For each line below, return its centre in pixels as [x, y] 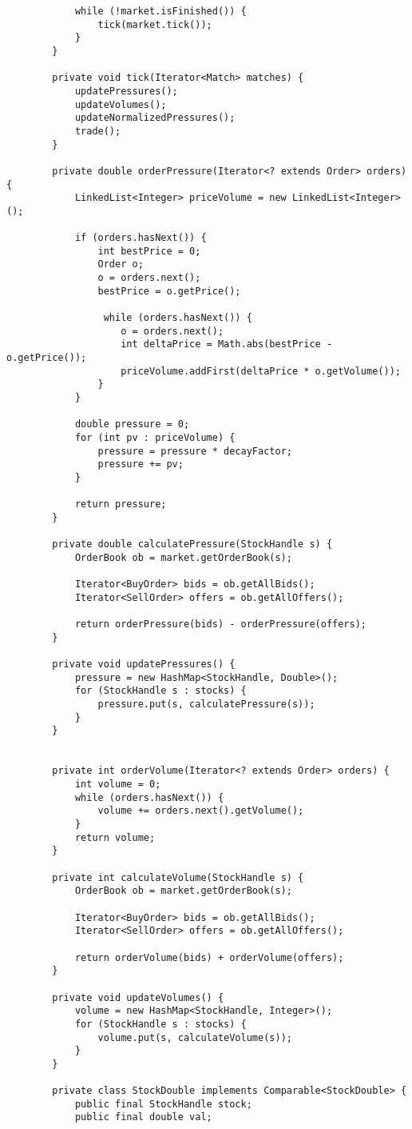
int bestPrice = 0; [149, 251]
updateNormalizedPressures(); [155, 118]
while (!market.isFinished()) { [160, 11]
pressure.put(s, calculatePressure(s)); [206, 705]
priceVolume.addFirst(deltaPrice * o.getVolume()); [261, 371]
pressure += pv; [141, 464]
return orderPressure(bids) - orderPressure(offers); [221, 625]
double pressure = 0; [132, 424]
